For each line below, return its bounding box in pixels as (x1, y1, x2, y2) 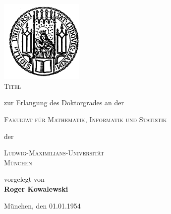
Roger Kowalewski (4, 183, 68, 194)
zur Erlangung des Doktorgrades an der (4, 97, 124, 108)
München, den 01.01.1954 (4, 200, 81, 211)
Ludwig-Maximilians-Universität (4, 147, 105, 158)
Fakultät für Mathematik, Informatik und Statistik (4, 114, 167, 124)
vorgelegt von (4, 174, 45, 184)
